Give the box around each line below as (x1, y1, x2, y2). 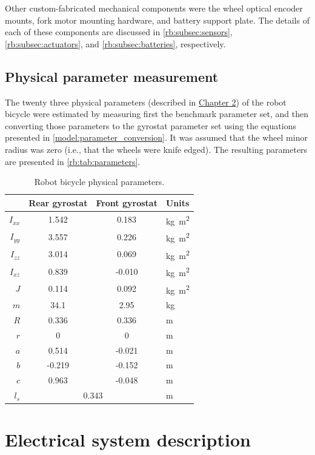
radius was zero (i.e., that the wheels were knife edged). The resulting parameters (5, 143, 308, 155)
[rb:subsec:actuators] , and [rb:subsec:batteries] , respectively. (5, 37, 226, 50)
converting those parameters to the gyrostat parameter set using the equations (5, 119, 296, 132)
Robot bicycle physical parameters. (34, 175, 165, 188)
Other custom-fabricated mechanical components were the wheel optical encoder (5, 2, 303, 14)
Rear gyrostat (28, 196, 88, 209)
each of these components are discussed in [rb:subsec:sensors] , (5, 25, 233, 38)
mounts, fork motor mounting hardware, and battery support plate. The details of (5, 13, 310, 26)
